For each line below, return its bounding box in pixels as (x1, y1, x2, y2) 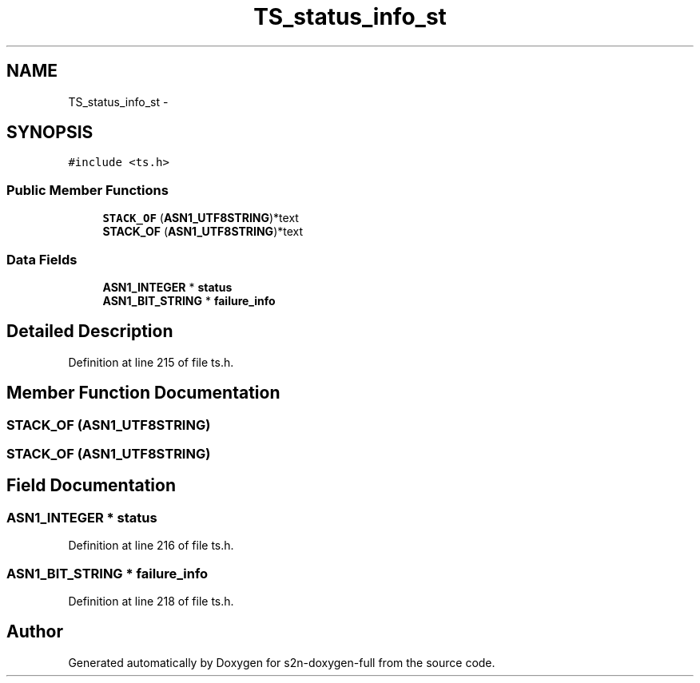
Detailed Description (6, 321, 173, 342)
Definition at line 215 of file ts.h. (68, 355, 234, 369)
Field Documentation (6, 475, 176, 496)
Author (6, 621, 63, 642)
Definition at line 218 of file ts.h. (68, 594, 234, 608)
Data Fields (6, 251, 78, 268)
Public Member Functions (6, 181, 169, 198)
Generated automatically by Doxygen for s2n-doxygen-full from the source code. (68, 655, 495, 669)
